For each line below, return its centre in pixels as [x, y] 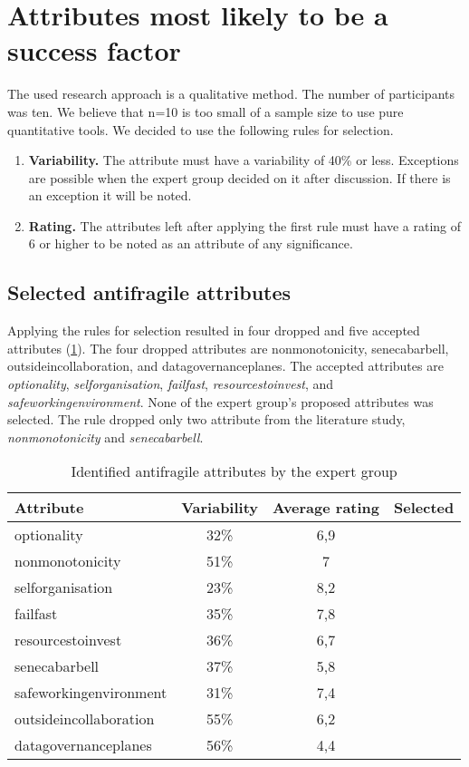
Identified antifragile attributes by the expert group [234, 471]
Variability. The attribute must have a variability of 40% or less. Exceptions [244, 160]
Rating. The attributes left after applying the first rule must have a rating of [245, 225]
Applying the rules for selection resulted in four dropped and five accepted [214, 330]
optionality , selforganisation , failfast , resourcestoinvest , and [171, 384]
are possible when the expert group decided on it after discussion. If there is [239, 177]
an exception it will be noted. [110, 195]
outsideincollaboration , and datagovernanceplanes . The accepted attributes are [225, 366]
